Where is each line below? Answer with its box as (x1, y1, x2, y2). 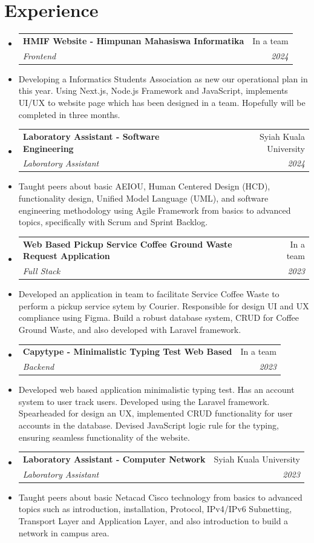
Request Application (22, 249, 110, 262)
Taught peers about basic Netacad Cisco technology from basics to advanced (18, 490, 303, 503)
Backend (22, 360, 54, 373)
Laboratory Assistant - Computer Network (22, 452, 206, 465)
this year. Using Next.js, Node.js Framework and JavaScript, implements (18, 84, 288, 97)
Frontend (22, 49, 56, 62)
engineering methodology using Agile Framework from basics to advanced (18, 203, 291, 216)
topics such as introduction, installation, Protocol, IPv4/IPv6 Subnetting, (18, 502, 292, 515)
